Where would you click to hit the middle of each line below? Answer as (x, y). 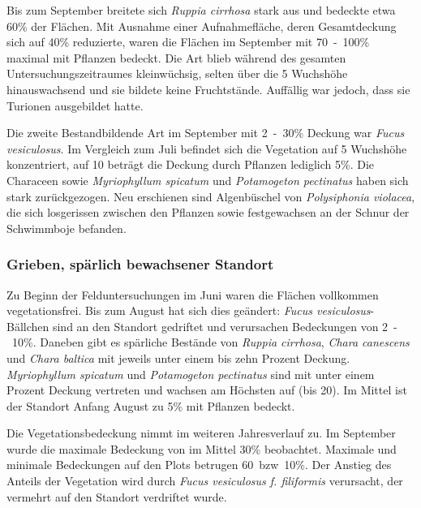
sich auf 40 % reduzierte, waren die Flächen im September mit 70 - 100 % (188, 42)
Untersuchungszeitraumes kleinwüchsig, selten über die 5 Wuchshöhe (177, 73)
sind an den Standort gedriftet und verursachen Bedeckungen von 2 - (225, 326)
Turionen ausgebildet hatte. (75, 105)
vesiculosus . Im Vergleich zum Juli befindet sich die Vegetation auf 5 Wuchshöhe (207, 148)
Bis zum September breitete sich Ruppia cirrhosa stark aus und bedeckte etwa (201, 10)
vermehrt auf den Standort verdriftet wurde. (117, 496)
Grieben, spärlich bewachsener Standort (140, 264)
